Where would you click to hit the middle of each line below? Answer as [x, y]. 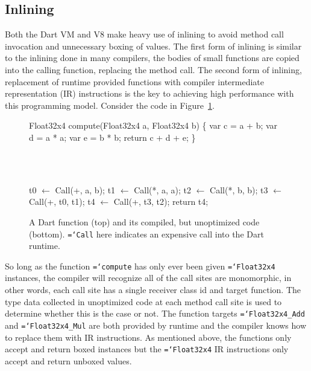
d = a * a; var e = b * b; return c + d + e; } [112, 137]
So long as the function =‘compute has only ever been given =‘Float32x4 [140, 266]
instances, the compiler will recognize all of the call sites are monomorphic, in [148, 278]
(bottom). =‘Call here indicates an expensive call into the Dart [146, 234]
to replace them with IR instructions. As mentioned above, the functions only [148, 337]
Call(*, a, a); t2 [163, 189]
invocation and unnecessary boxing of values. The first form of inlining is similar [153, 46]
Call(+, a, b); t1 [85, 189]
